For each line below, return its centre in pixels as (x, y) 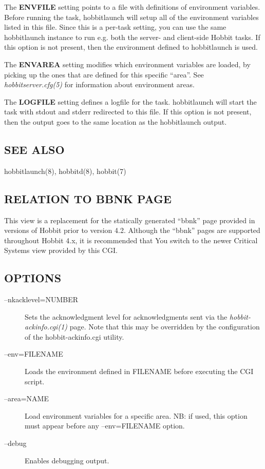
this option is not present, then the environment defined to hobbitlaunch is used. (131, 47)
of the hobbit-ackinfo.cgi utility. (74, 336)
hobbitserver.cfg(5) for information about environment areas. (99, 84)
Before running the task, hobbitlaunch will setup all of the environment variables (131, 17)
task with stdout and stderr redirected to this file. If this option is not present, (128, 112)
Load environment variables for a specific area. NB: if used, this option (136, 415)
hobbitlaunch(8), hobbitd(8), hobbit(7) (65, 171)
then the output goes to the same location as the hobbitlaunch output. (116, 121)
